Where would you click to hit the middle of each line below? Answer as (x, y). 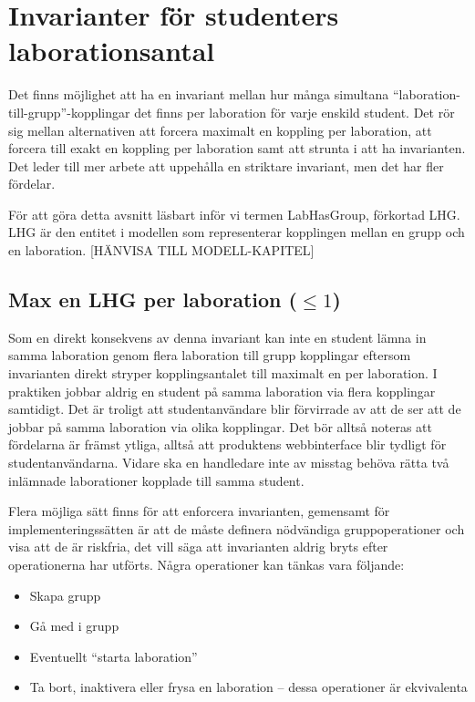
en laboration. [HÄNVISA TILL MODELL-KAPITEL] (161, 250)
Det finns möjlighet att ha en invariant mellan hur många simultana (199, 94)
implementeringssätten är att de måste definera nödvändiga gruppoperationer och (237, 528)
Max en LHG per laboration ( (153, 299)
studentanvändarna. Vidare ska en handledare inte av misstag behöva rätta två (229, 463)
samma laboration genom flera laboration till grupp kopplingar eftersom (210, 355)
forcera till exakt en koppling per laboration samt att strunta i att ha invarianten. (237, 148)
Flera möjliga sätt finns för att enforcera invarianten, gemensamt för (199, 511)
